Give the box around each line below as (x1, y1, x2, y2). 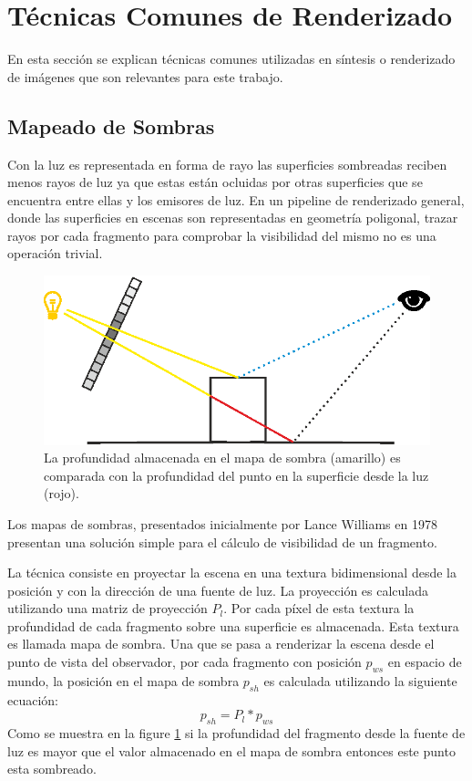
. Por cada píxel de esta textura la (223, 599, 415, 618)
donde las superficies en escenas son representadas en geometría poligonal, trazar (7, 208, 458, 227)
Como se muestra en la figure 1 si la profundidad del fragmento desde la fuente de (7, 724, 466, 743)
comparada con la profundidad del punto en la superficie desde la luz (44, 465, 429, 484)
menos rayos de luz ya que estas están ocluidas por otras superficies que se (7, 172, 423, 192)
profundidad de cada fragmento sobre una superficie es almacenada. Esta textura (7, 616, 459, 635)
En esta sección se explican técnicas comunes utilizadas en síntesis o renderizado (7, 49, 456, 68)
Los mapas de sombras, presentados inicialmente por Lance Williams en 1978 (7, 514, 437, 533)
